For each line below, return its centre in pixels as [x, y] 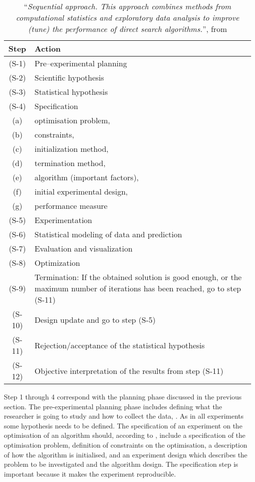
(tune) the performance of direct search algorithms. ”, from [127, 29]
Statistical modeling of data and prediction [108, 234]
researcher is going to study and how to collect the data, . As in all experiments [124, 416]
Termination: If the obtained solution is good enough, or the [138, 277]
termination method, [70, 163]
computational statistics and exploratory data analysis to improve [127, 17]
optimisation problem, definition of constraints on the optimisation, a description [126, 444]
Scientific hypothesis [69, 77]
